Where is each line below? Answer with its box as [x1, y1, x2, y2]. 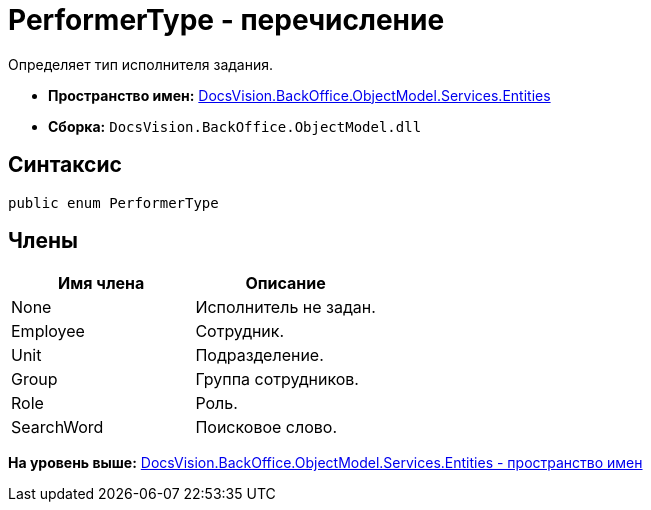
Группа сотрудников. [195, 369, 359, 390]
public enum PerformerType [8, 194, 219, 211]
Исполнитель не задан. [195, 297, 376, 318]
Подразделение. [195, 345, 324, 366]
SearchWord [11, 417, 104, 438]
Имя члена [58, 273, 145, 294]
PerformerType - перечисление [8, 3, 445, 37]
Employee [11, 321, 85, 342]
